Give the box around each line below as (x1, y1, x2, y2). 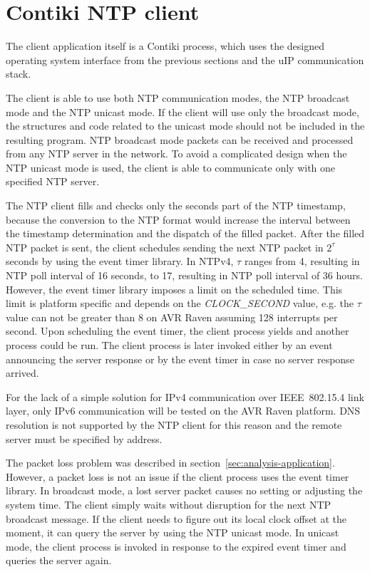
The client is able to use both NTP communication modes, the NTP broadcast (6, 90, 350, 105)
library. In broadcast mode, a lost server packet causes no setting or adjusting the (6, 483, 363, 498)
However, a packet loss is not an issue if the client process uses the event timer (6, 469, 349, 484)
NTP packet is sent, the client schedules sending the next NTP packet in (6, 239, 324, 254)
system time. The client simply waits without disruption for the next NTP (6, 496, 332, 511)
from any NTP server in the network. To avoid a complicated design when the (6, 146, 347, 161)
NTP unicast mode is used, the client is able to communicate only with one (6, 160, 336, 175)
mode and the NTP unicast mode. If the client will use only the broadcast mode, (6, 104, 359, 119)
